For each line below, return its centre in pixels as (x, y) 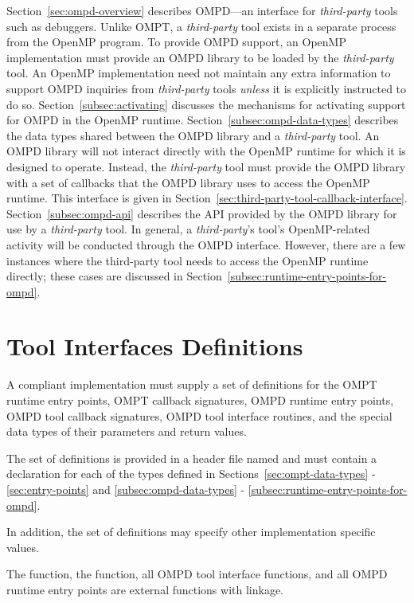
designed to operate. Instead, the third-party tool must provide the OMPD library (206, 166)
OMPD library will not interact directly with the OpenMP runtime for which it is (206, 151)
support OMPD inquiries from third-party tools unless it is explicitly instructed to (207, 88)
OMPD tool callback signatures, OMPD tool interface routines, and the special (199, 415)
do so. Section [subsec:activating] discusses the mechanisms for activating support (206, 104)
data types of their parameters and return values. (127, 431)
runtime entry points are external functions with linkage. (145, 589)
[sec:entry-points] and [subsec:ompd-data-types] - (126, 489)
